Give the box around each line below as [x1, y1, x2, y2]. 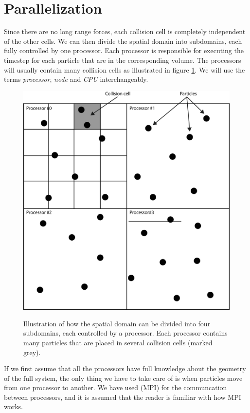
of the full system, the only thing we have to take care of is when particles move [4, 373, 243, 383]
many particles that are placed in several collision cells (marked [23, 337, 213, 347]
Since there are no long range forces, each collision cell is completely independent [4, 26, 246, 37]
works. [4, 401, 23, 412]
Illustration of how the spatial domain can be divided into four [23, 318, 211, 328]
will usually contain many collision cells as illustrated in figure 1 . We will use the [4, 64, 245, 75]
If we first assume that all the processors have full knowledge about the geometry [4, 363, 246, 374]
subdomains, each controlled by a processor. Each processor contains [23, 328, 228, 338]
